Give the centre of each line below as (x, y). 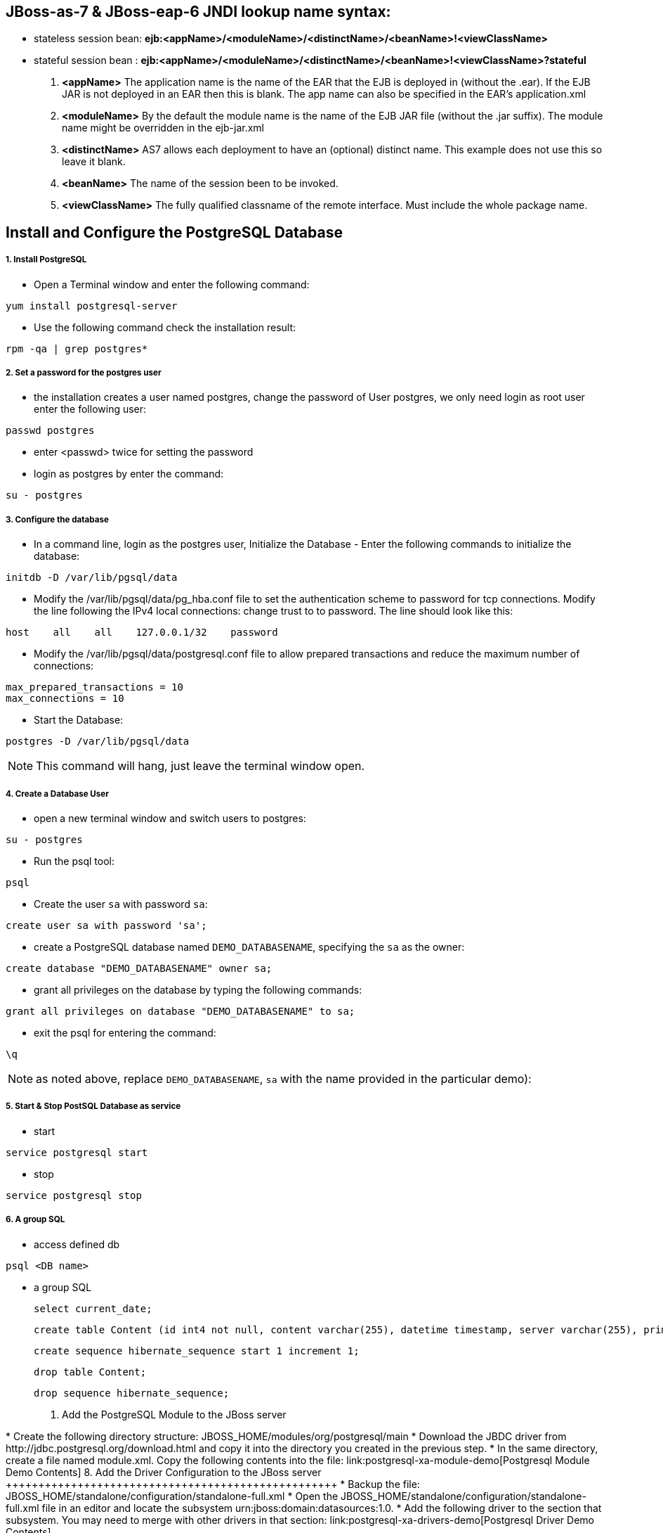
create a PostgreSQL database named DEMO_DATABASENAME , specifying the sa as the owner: (249, 947)
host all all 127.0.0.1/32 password (142, 633)
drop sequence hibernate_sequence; (132, 1393)
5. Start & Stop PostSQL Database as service (93, 1107)
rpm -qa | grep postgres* (77, 348)
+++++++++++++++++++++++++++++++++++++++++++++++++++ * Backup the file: (213, 1484)
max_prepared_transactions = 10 (94, 687)
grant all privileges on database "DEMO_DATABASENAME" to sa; (180, 1011)
